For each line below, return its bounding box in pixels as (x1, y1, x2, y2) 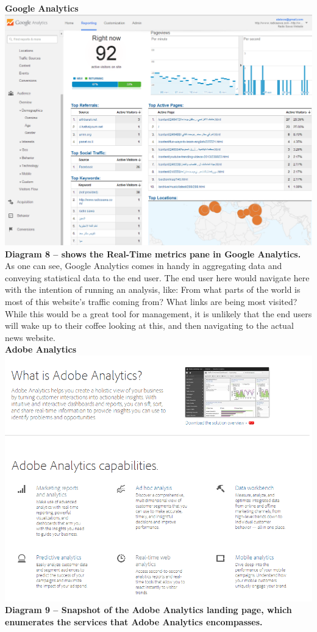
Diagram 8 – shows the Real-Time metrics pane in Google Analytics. (5, 247, 301, 260)
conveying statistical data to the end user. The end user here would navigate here (5, 271, 310, 284)
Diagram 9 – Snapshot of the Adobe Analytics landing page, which (5, 603, 292, 616)
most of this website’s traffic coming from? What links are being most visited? (5, 295, 297, 308)
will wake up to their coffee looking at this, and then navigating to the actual (5, 319, 294, 332)
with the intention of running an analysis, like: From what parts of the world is (5, 283, 301, 296)
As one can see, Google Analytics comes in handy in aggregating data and (5, 259, 282, 272)
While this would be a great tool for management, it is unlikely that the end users (5, 307, 312, 320)
